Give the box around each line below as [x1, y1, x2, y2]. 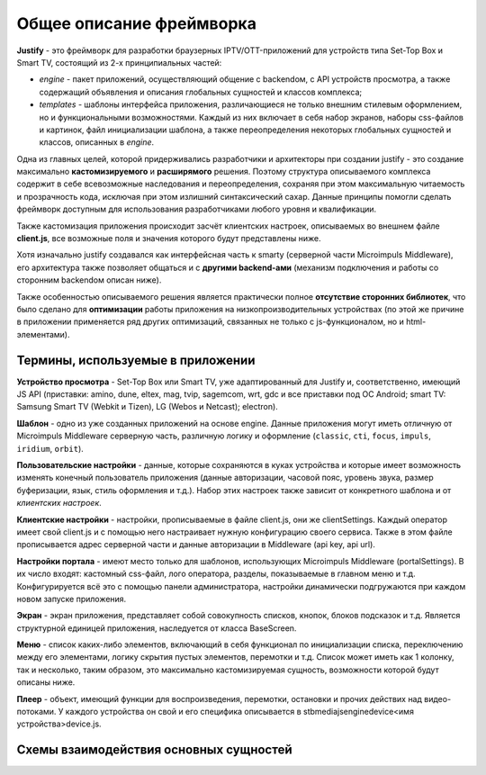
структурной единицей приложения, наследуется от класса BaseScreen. [16, 622, 297, 634]
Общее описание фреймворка [16, 14, 256, 33]
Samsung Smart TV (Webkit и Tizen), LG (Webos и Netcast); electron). [16, 401, 278, 412]
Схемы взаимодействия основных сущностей [16, 743, 292, 758]
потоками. [16, 707, 57, 717]
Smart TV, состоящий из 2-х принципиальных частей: [16, 57, 222, 68]
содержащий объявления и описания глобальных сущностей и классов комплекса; [39, 86, 363, 97]
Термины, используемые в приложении [16, 352, 256, 368]
